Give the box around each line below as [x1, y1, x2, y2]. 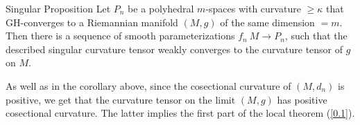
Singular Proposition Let [6, 1, 111, 15]
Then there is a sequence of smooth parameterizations [6, 28, 235, 43]
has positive [277, 92, 327, 106]
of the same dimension [220, 15, 315, 29]
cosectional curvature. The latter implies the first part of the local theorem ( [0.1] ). [6, 106, 355, 120]
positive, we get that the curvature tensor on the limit [6, 92, 236, 106]
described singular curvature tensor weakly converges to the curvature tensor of [6, 41, 343, 56]
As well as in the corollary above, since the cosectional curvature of [6, 78, 291, 93]
